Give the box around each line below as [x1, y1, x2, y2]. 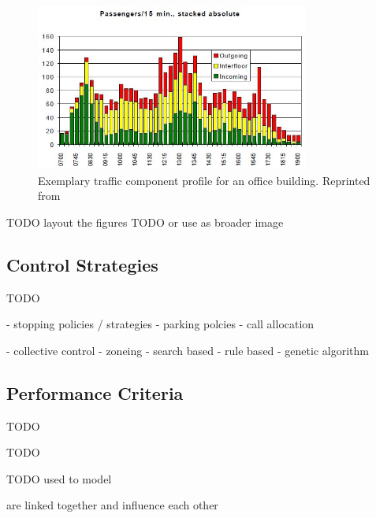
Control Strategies [6, 252, 158, 276]
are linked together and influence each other [6, 497, 218, 513]
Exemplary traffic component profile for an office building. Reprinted [38, 172, 370, 188]
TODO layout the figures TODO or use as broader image [6, 213, 284, 230]
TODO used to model [6, 470, 112, 487]
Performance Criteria [6, 380, 184, 405]
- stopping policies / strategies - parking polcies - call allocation [6, 316, 315, 332]
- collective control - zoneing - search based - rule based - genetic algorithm [6, 342, 369, 358]
